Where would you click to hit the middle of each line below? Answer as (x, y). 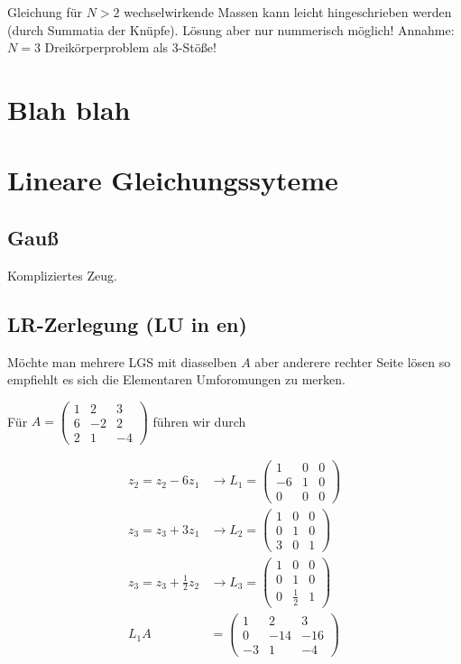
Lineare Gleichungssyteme (173, 180)
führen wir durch (199, 421)
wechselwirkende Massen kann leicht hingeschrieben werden (288, 12)
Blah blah (69, 109)
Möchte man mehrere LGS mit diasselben (122, 361)
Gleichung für (45, 12)
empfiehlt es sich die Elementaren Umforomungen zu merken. (176, 379)
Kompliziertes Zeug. (62, 275)
